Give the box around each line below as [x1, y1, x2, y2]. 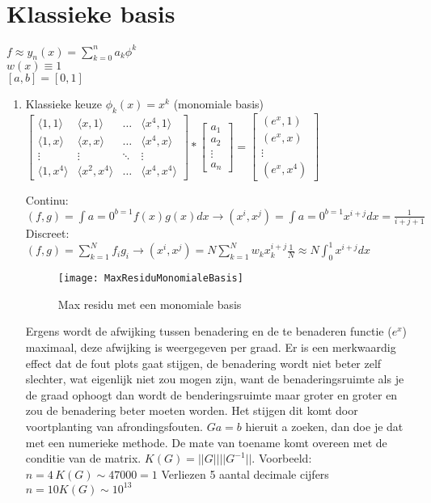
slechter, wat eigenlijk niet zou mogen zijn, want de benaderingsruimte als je [25, 370, 404, 387]
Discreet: [25, 225, 70, 242]
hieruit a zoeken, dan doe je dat [245, 417, 404, 434]
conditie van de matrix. [25, 450, 142, 467]
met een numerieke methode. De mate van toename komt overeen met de [25, 433, 387, 450]
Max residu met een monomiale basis [57, 295, 242, 312]
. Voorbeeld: [251, 450, 312, 467]
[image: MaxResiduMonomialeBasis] [57, 273, 243, 285]
